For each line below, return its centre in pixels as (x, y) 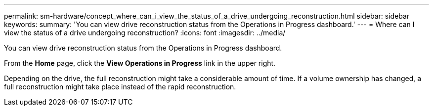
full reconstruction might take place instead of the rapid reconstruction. (120, 87)
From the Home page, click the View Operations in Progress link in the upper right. (140, 63)
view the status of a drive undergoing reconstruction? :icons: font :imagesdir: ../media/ (145, 33)
